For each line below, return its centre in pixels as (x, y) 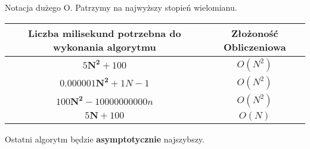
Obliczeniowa (255, 46)
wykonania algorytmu (104, 46)
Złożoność (255, 33)
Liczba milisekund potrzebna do (104, 33)
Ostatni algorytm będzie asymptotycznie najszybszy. (105, 139)
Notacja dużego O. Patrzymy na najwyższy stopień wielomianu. (121, 7)
